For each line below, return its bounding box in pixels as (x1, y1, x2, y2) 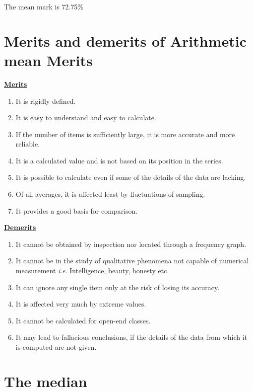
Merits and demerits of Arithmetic (4, 30, 247, 51)
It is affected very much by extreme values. (15, 299, 146, 309)
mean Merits (4, 50, 93, 70)
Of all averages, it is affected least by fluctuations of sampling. (15, 189, 205, 199)
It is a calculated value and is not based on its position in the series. (15, 155, 223, 165)
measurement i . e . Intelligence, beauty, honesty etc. (15, 265, 169, 276)
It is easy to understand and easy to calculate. (15, 112, 156, 123)
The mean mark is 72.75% (4, 1, 83, 11)
